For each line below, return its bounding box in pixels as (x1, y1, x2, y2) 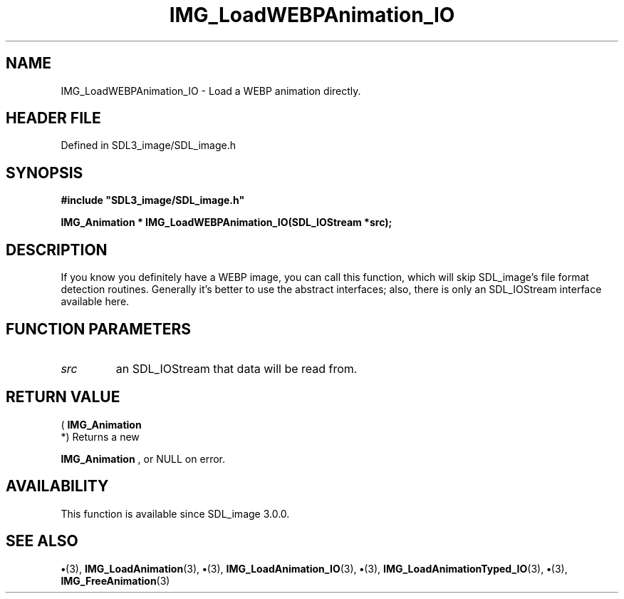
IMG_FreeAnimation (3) (61, 574, 170, 587)
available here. (61, 295, 130, 308)
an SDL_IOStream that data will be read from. (115, 361, 358, 376)
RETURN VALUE (6, 388, 120, 406)
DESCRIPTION (6, 240, 108, 259)
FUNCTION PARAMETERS (6, 319, 191, 338)
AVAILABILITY (6, 477, 109, 496)
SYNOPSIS (6, 163, 83, 182)
